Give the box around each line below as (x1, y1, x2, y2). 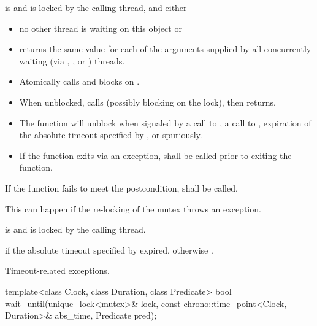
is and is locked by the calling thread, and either (5, 1, 187, 14)
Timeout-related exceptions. (5, 264, 110, 277)
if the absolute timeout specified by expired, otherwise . (5, 243, 213, 256)
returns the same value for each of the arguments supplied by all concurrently (19, 42, 311, 55)
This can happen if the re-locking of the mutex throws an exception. (5, 202, 261, 215)
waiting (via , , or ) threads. (19, 54, 125, 67)
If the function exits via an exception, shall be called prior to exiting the (19, 149, 292, 161)
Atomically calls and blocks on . (19, 75, 140, 88)
